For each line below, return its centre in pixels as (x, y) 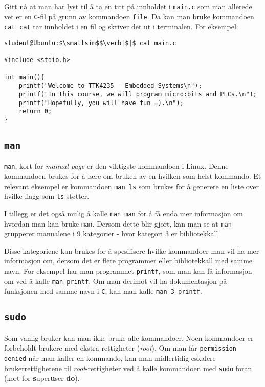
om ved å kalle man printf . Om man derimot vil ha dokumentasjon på (116, 281)
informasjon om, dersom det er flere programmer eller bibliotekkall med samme (128, 261)
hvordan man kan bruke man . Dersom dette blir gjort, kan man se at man (118, 223)
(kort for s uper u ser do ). (42, 378)
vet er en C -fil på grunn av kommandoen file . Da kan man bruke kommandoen (129, 16)
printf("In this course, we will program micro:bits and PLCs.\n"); (138, 94)
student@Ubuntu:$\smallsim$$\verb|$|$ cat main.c (90, 43)
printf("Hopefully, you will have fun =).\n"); (101, 103)
